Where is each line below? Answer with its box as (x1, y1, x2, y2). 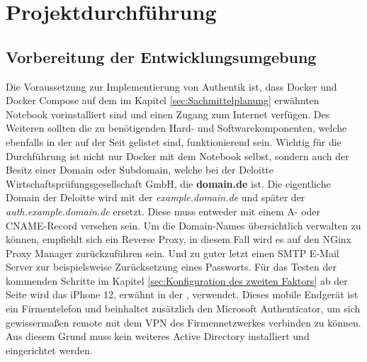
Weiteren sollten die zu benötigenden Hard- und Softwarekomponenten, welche (6, 120, 347, 135)
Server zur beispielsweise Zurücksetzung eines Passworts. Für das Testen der (6, 259, 337, 274)
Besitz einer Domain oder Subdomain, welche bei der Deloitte (6, 162, 273, 177)
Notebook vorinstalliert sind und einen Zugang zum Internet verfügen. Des (6, 106, 330, 121)
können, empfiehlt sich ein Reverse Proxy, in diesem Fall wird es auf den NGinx (6, 232, 351, 247)
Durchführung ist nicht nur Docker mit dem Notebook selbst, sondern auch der (6, 148, 349, 163)
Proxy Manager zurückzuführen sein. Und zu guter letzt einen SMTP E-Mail (6, 245, 339, 260)
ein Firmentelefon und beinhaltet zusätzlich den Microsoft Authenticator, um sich (6, 301, 361, 316)
